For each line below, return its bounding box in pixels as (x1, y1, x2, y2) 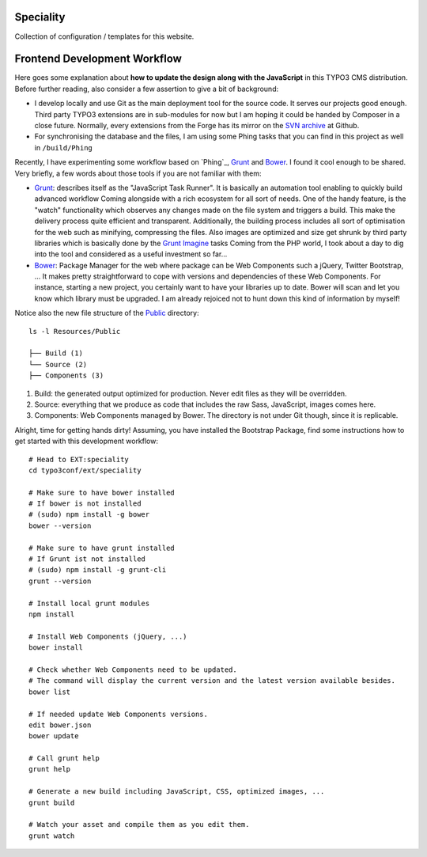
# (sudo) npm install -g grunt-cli (28, 566, 167, 574)
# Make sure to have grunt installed (28, 543, 176, 552)
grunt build (28, 798, 75, 807)
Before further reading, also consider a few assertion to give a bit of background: (14, 84, 279, 93)
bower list (28, 687, 71, 696)
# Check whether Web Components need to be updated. (28, 665, 237, 674)
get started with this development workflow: (14, 436, 158, 446)
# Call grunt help (28, 754, 100, 763)
